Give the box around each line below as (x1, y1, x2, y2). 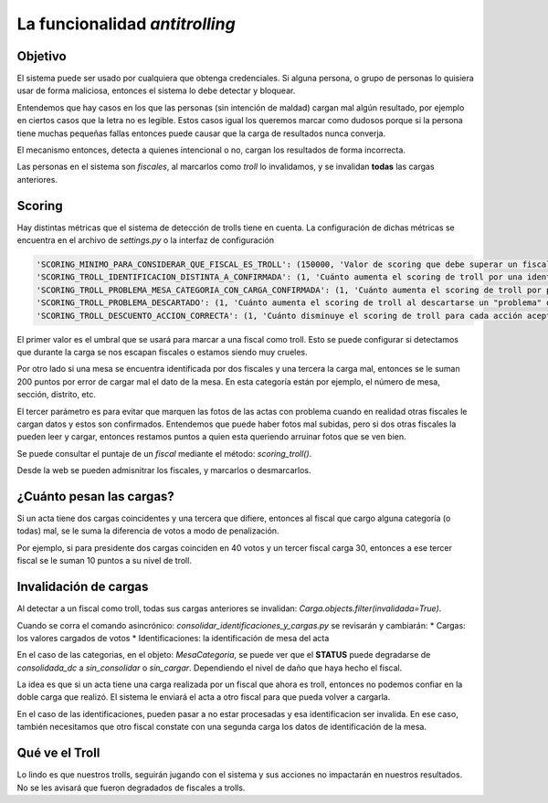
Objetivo (16, 48, 68, 64)
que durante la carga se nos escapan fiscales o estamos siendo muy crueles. (16, 347, 308, 358)
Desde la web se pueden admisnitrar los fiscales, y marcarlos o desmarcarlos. (16, 465, 311, 476)
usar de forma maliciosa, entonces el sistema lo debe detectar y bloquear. (16, 85, 296, 96)
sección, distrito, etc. (16, 389, 96, 400)
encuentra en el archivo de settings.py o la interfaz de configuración (16, 235, 274, 246)
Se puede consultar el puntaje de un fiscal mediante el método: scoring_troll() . (16, 448, 312, 459)
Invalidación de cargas (16, 579, 149, 595)
